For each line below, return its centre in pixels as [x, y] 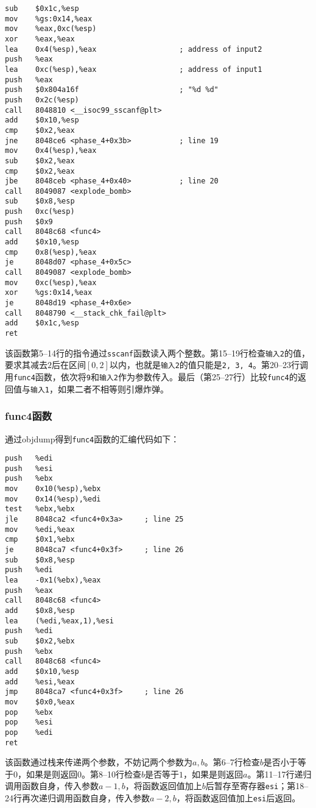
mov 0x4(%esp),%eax [51, 151]
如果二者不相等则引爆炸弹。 [113, 388]
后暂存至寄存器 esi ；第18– [257, 786]
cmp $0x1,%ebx [40, 540]
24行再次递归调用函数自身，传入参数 [77, 798]
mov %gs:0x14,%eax [49, 19]
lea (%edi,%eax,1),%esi [59, 621]
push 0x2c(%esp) [42, 100]
